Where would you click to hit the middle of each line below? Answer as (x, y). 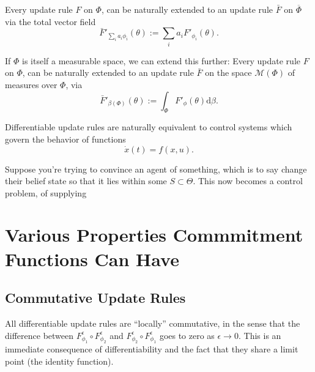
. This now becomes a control (248, 181)
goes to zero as (187, 335)
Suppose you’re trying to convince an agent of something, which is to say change (156, 169)
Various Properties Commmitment (154, 235)
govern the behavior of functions (65, 139)
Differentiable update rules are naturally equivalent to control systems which (149, 127)
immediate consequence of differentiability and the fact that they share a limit (152, 349)
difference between (39, 335)
